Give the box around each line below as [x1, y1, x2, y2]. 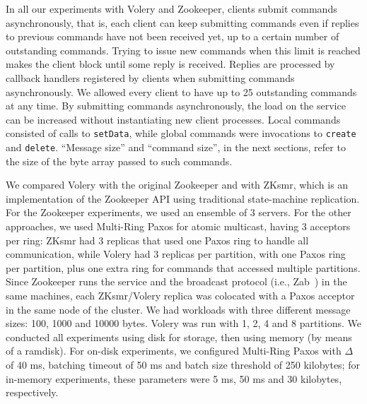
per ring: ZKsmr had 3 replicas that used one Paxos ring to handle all [6, 232, 309, 247]
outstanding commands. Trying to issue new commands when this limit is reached [6, 42, 361, 57]
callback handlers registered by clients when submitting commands [6, 70, 295, 85]
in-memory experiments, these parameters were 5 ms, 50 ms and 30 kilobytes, [6, 371, 342, 386]
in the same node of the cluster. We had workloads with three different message [6, 302, 351, 316]
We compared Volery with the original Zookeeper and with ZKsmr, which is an [6, 177, 349, 192]
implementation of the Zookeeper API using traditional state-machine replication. [6, 191, 360, 206]
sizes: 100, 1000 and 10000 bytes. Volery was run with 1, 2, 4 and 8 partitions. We [6, 316, 361, 331]
